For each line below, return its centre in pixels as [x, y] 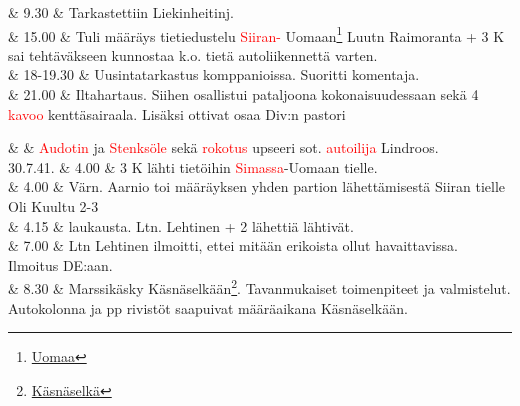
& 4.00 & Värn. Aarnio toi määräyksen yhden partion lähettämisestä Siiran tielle [257, 186]
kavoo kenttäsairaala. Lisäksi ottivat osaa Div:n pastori [177, 113]
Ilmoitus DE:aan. [60, 264]
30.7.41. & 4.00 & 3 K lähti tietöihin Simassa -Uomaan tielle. [193, 166]
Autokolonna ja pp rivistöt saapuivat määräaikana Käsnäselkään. [208, 307]
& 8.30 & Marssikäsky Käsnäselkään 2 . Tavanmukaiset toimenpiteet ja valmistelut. [259, 287]
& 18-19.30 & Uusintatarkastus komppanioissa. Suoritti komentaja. [214, 74]
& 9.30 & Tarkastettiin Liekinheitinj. [121, 12]
